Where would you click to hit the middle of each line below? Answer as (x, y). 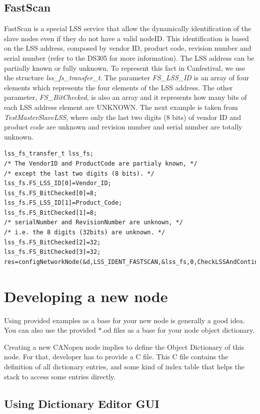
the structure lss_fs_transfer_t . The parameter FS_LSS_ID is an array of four (127, 78)
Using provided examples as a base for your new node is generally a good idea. (124, 320)
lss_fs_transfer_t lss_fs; (49, 154)
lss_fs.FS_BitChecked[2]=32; (52, 242)
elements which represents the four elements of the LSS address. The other (118, 87)
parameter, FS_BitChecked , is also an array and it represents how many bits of (125, 97)
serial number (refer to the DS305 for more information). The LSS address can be (129, 57)
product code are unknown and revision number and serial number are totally (123, 127)
